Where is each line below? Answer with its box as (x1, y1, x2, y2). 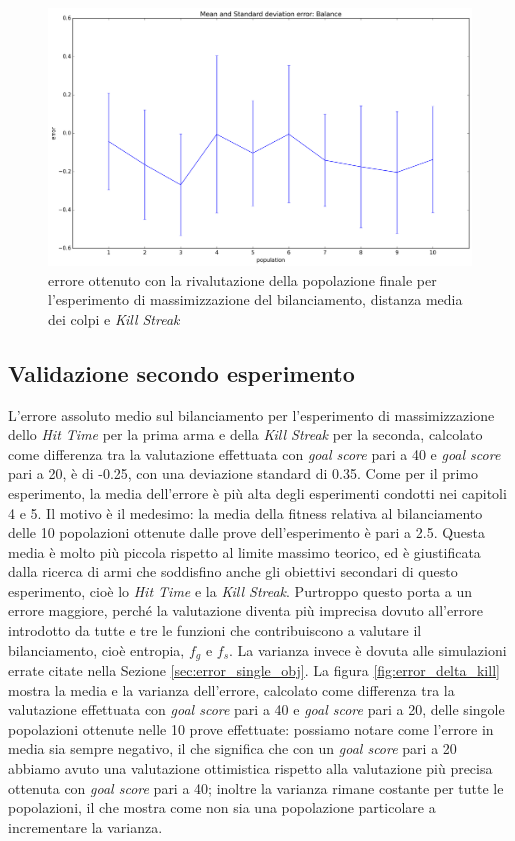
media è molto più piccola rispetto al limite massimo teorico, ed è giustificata (8, 541, 481, 562)
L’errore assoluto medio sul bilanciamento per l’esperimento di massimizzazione (8, 404, 495, 425)
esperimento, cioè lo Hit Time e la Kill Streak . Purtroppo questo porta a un (8, 580, 472, 601)
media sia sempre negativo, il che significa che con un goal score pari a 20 (8, 738, 457, 759)
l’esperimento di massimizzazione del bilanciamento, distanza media (48, 289, 463, 310)
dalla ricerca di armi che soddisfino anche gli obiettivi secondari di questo (8, 561, 458, 582)
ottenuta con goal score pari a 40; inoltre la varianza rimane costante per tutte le (8, 777, 504, 798)
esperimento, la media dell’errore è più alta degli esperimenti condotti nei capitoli (8, 482, 507, 503)
